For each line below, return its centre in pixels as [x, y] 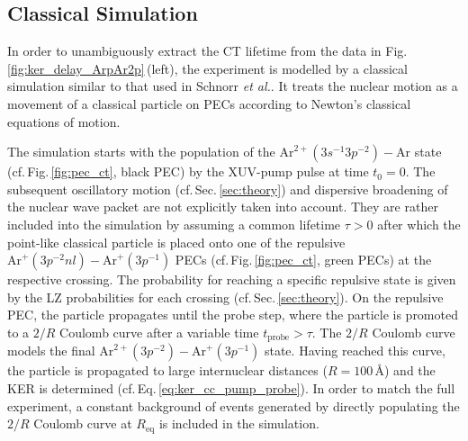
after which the [419, 224]
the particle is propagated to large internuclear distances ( [167, 370]
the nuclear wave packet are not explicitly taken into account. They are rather [223, 207]
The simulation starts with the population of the [141, 152]
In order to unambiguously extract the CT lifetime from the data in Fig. [207, 51]
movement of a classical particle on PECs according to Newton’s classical [209, 103]
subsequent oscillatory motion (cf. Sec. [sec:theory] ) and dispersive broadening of [228, 189]
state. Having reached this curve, [355, 351]
